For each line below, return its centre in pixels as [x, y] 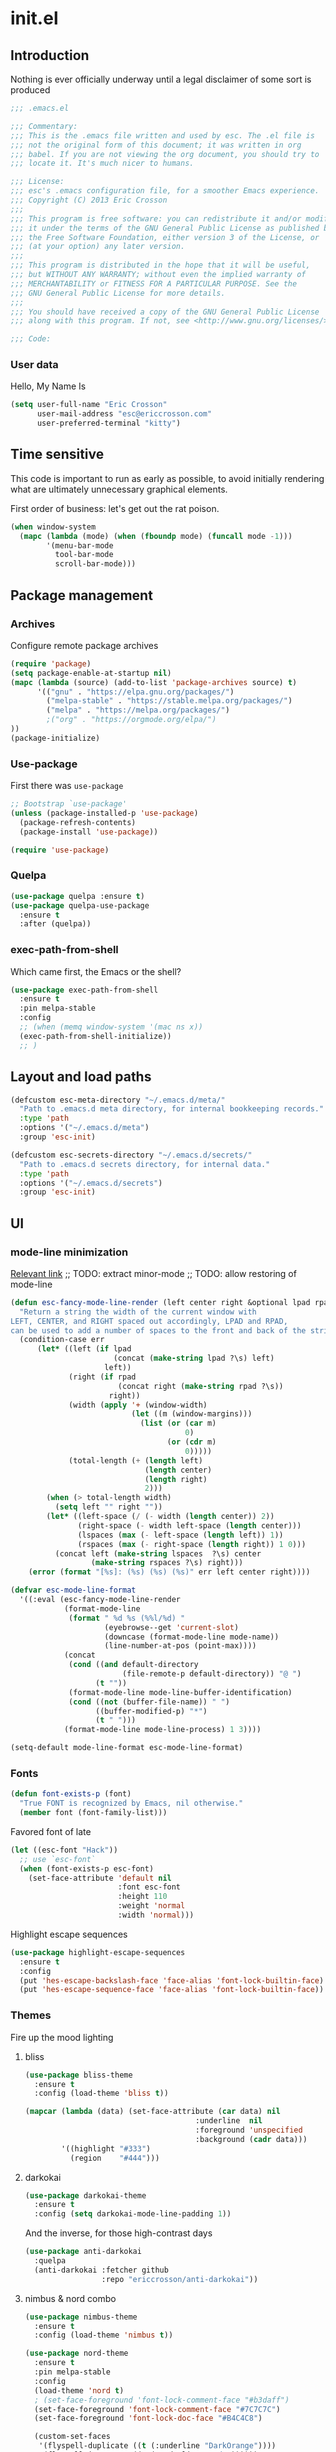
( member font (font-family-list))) [93, 1813]
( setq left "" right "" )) [108, 1507]
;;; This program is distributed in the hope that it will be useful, [160, 265]
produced [30, 90]
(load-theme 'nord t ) [79, 2390]
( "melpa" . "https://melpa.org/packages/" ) [138, 710]
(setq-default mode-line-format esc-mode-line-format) [127, 1748]
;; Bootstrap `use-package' [69, 804]
